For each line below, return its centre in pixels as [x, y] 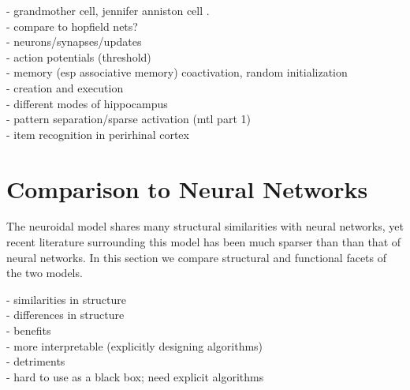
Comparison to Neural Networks [187, 188]
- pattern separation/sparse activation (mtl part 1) [129, 119]
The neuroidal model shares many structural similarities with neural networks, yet [205, 226]
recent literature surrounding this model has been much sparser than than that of [204, 242]
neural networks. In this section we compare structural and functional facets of [197, 257]
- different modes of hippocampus [87, 103]
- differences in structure [65, 315]
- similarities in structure [67, 299]
